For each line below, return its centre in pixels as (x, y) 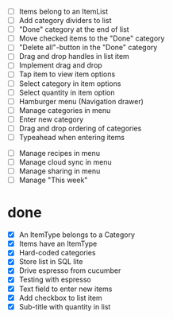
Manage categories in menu (65, 110)
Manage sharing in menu (60, 171)
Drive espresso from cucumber (70, 270)
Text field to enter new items (65, 289)
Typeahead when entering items (71, 137)
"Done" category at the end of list (74, 29)
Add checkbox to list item (60, 298)
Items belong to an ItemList (63, 12)
